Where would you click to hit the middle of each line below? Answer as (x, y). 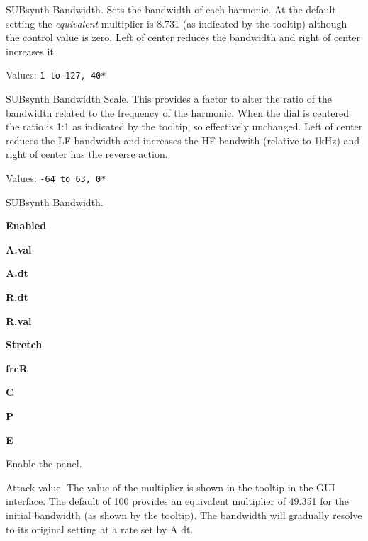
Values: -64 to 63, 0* (56, 178)
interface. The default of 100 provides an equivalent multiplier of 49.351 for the (178, 501)
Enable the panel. (44, 463)
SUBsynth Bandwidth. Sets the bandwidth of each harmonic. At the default (171, 9)
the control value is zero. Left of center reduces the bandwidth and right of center (183, 37)
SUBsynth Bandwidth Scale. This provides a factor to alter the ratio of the (169, 99)
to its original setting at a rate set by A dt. (100, 529)
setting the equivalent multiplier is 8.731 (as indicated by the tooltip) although (177, 23)
